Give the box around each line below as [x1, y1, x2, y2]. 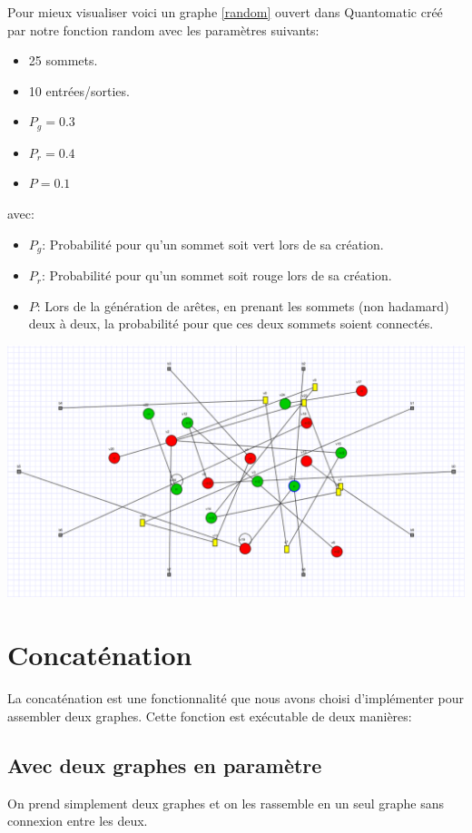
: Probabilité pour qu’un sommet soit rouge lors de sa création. [42, 266, 392, 285]
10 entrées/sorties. [28, 81, 130, 100]
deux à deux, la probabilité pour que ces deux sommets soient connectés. [28, 314, 434, 333]
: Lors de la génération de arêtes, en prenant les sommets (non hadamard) [36, 296, 449, 315]
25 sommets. [28, 51, 98, 70]
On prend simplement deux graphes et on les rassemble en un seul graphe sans [7, 793, 445, 812]
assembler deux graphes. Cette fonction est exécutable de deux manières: [7, 706, 412, 725]
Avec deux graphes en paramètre [7, 750, 322, 779]
